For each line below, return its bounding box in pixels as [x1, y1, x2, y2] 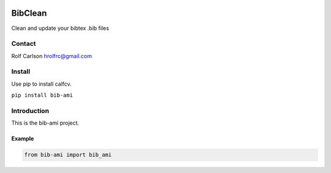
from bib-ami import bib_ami [24, 152, 112, 158]
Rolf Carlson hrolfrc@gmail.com [11, 52, 92, 59]
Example [11, 135, 34, 142]
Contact [11, 40, 36, 48]
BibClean [11, 8, 47, 18]
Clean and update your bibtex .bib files [11, 24, 110, 32]
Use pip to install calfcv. [11, 80, 72, 87]
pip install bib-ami [11, 92, 74, 99]
